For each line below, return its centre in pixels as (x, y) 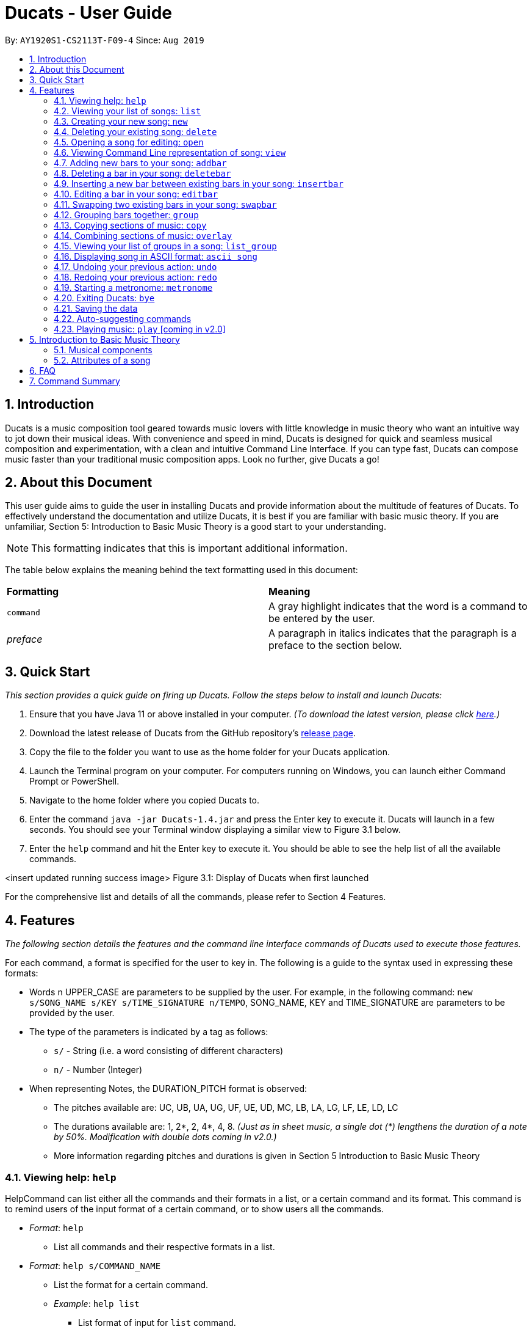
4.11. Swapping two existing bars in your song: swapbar (165, 204)
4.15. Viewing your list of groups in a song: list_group (165, 246)
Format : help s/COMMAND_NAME (95, 1265)
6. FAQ (43, 370)
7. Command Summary (75, 381)
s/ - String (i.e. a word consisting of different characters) (169, 1051)
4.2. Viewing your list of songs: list (128, 111)
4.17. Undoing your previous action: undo (135, 266)
